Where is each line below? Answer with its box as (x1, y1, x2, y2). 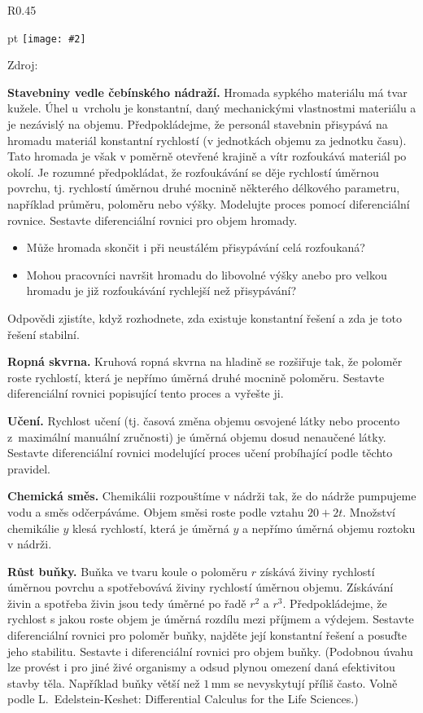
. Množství (342, 503, 395, 520)
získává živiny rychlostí (259, 562, 375, 579)
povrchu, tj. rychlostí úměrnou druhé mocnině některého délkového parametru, (7, 179, 400, 196)
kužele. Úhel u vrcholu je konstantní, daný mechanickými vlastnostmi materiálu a (7, 99, 416, 117)
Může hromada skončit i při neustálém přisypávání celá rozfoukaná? (26, 239, 365, 256)
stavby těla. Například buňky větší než (7, 674, 200, 691)
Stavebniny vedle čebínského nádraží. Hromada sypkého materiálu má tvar (7, 83, 408, 100)
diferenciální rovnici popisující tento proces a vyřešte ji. (7, 385, 284, 402)
